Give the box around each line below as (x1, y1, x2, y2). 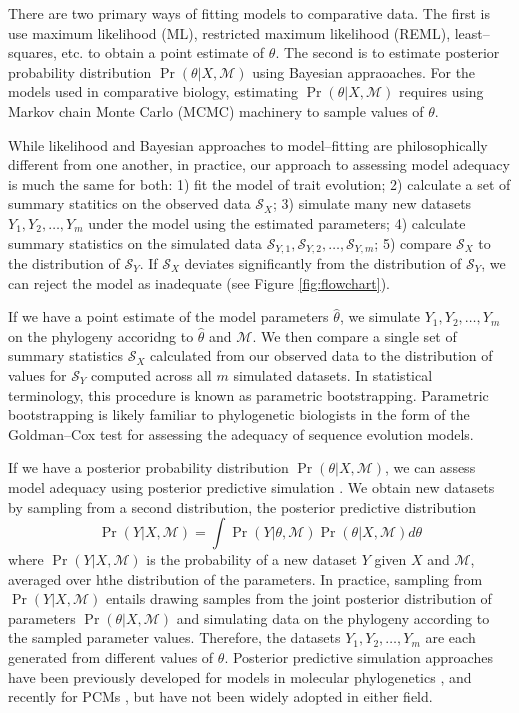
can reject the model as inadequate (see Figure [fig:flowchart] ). (8, 272, 390, 293)
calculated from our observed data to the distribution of (150, 345, 493, 366)
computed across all (91, 364, 212, 385)
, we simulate (339, 306, 421, 327)
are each (425, 627, 476, 648)
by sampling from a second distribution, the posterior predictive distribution (8, 496, 477, 517)
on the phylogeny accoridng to (8, 325, 194, 346)
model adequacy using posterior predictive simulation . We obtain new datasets (8, 476, 495, 497)
